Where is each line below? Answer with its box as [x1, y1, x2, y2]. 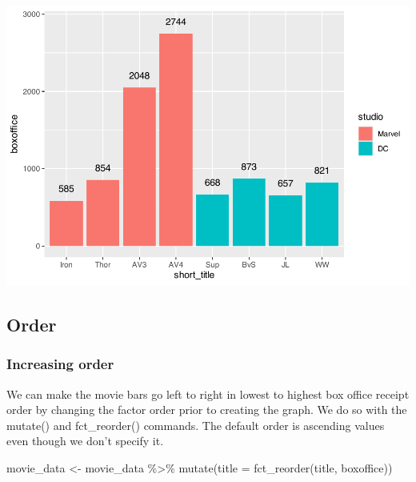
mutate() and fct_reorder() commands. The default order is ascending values [6, 416, 385, 433]
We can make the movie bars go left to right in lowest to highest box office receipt [6, 385, 410, 402]
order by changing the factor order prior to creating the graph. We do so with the [6, 401, 407, 418]
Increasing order [6, 354, 114, 374]
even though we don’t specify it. [6, 432, 164, 449]
